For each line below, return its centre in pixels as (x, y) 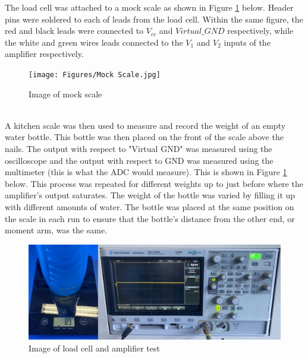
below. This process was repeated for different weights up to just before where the (154, 183)
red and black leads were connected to (74, 31)
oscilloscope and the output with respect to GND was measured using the (139, 160)
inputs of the (247, 42)
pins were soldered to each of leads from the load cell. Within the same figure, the (154, 19)
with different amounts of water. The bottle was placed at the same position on (150, 206)
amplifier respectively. (44, 54)
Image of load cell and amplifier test (94, 348)
